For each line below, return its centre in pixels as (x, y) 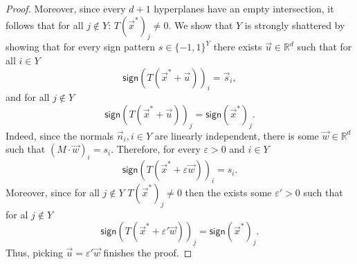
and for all (28, 97)
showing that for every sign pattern (81, 47)
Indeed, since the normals (60, 135)
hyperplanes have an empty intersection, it (244, 8)
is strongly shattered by (295, 25)
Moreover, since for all (53, 192)
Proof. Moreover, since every (66, 8)
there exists (238, 47)
